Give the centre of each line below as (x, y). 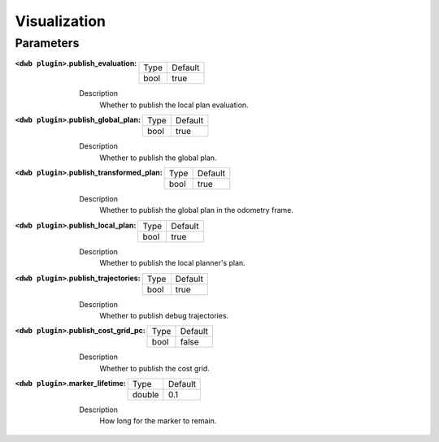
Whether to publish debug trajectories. (164, 315)
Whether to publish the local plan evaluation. (174, 105)
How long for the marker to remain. (158, 421)
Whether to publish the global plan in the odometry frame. (197, 210)
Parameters (47, 43)
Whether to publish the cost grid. (155, 368)
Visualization (60, 21)
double (146, 395)
